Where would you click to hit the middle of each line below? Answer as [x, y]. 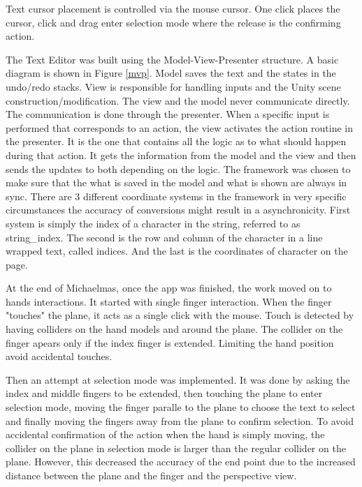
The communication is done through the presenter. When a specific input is [168, 114]
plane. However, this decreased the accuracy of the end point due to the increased [181, 462]
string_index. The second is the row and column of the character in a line [164, 237]
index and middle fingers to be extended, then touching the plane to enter [164, 393]
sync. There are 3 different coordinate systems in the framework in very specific [176, 196]
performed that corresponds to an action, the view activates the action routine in [180, 127]
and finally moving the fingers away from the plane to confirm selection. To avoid [180, 420]
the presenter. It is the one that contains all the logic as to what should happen [176, 141]
